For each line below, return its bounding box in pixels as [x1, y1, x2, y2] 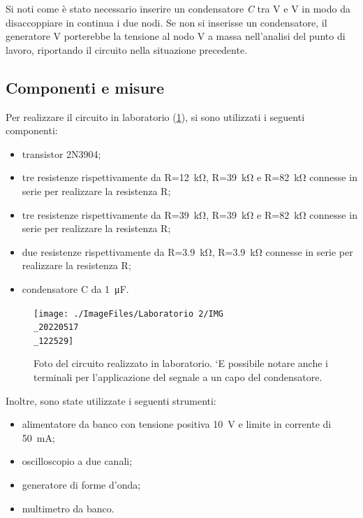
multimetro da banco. [22, 501, 114, 515]
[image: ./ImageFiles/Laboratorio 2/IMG [34, 308, 224, 319]
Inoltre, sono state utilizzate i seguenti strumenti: [6, 393, 216, 408]
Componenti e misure [6, 76, 165, 98]
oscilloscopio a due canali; [22, 454, 133, 468]
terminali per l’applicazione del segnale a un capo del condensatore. [34, 370, 323, 384]
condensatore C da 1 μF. [22, 281, 129, 296]
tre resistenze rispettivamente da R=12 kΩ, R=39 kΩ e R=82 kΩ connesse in [22, 170, 357, 185]
